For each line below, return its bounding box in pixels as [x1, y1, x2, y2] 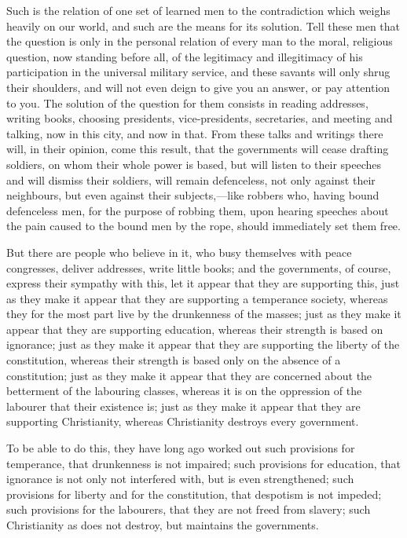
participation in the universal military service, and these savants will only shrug [6, 64, 390, 80]
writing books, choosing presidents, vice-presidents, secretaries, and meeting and [6, 110, 393, 126]
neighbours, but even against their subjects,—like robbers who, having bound [6, 187, 379, 203]
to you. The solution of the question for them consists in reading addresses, [6, 94, 368, 111]
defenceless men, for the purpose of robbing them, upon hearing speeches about [6, 202, 389, 218]
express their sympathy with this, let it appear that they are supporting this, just [6, 275, 400, 291]
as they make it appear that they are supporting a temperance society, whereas [6, 290, 388, 306]
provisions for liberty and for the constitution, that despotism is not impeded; [6, 485, 382, 502]
